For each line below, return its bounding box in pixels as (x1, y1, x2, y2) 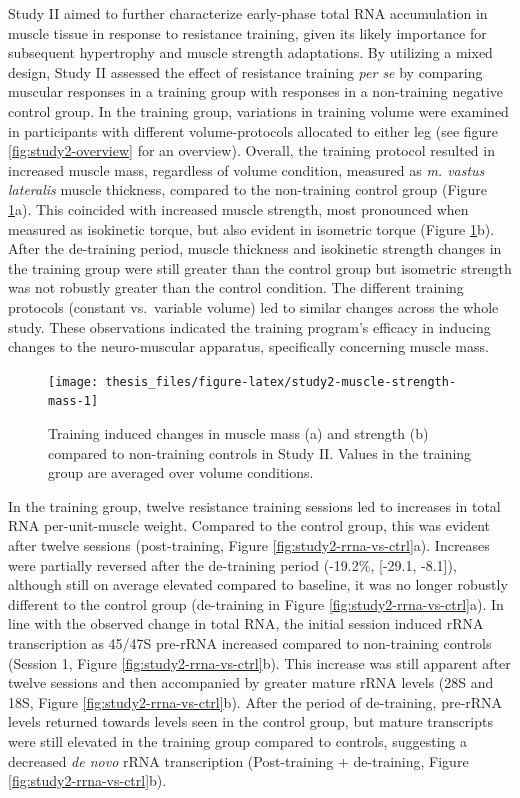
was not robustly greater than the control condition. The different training (8, 277, 464, 298)
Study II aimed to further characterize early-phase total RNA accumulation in (8, 3, 488, 23)
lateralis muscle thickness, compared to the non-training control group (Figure (8, 179, 487, 200)
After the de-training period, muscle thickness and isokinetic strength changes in (8, 238, 502, 259)
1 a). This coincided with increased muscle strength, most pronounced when (8, 198, 469, 219)
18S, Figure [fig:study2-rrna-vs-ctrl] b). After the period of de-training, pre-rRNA (8, 691, 503, 712)
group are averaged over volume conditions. (48, 462, 314, 483)
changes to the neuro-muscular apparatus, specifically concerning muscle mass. (8, 336, 489, 357)
